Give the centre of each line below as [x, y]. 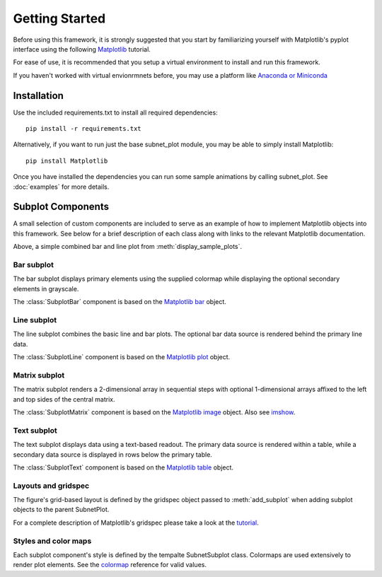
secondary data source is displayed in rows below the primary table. [112, 454]
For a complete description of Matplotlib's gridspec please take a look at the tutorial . [136, 523]
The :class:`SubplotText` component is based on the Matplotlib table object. [123, 467]
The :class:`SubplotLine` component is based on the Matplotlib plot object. [122, 357]
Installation [38, 95]
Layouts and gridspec [51, 486]
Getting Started [59, 18]
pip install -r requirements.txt [83, 129]
